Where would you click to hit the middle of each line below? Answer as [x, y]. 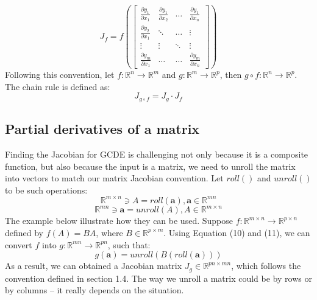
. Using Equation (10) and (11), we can [237, 232]
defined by [24, 232]
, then [231, 75]
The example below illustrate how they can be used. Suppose [119, 221]
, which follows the [266, 266]
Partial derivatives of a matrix [102, 129]
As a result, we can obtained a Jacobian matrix [94, 266]
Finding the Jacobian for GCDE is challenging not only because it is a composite [157, 154]
